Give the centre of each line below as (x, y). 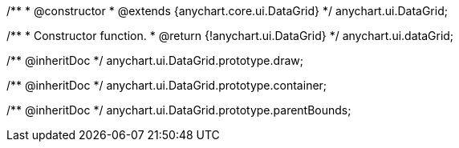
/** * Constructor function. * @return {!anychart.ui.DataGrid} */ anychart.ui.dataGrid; (230, 36)
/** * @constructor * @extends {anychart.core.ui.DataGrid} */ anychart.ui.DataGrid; (227, 11)
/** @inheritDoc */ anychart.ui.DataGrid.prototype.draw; (155, 60)
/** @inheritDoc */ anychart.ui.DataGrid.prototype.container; (167, 85)
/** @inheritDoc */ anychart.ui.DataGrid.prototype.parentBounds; (179, 110)
